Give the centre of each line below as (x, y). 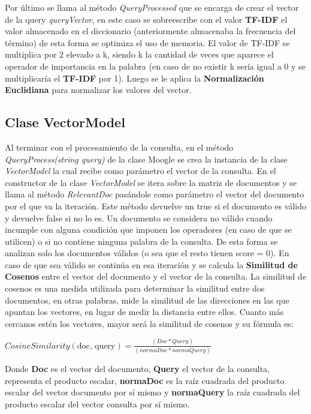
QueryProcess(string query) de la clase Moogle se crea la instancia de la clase (146, 159)
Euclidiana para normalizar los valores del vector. (98, 90)
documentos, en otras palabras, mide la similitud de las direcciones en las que (147, 300)
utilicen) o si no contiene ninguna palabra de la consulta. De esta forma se (141, 241)
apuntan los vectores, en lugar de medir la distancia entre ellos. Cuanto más (144, 312)
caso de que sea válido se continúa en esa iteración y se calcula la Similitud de (151, 264)
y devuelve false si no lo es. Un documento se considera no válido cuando (139, 217)
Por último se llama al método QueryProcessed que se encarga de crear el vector (152, 7)
